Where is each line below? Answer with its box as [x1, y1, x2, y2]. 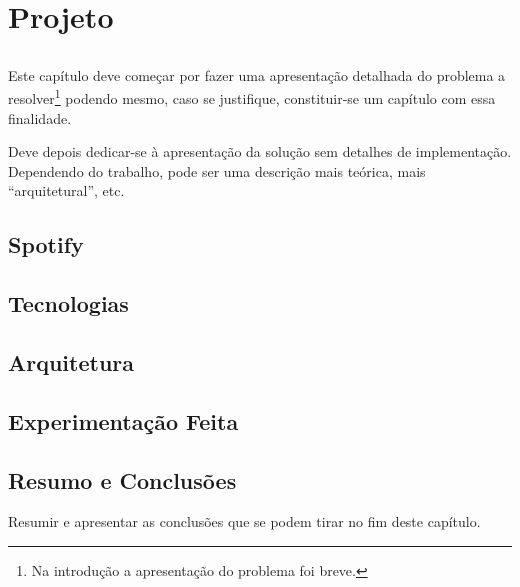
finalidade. [8, 107, 72, 128]
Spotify [8, 229, 84, 260]
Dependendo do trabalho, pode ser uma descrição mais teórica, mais [8, 160, 426, 181]
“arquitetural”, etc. [8, 180, 125, 201]
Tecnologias [8, 288, 129, 319]
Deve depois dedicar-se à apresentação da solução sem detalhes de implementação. [8, 141, 512, 162]
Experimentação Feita [8, 405, 239, 436]
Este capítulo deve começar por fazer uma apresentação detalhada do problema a [8, 64, 506, 85]
